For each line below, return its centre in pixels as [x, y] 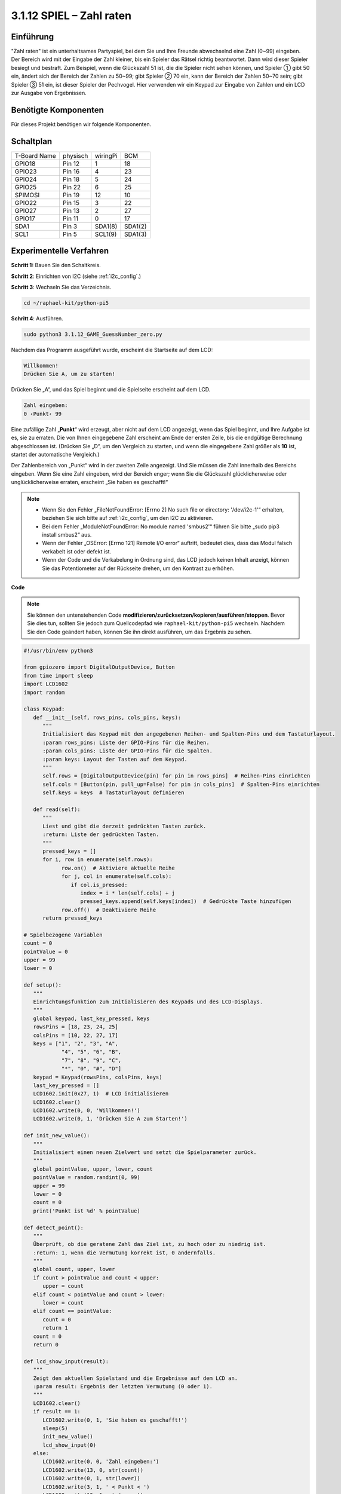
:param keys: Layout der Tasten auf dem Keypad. [115, 759]
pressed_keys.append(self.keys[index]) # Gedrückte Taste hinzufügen [186, 901]
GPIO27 [26, 210]
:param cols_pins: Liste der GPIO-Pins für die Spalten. [128, 751]
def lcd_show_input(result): [66, 1361]
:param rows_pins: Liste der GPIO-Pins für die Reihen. [126, 742]
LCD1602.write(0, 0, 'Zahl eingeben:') [101, 1462]
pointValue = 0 [46, 951]
